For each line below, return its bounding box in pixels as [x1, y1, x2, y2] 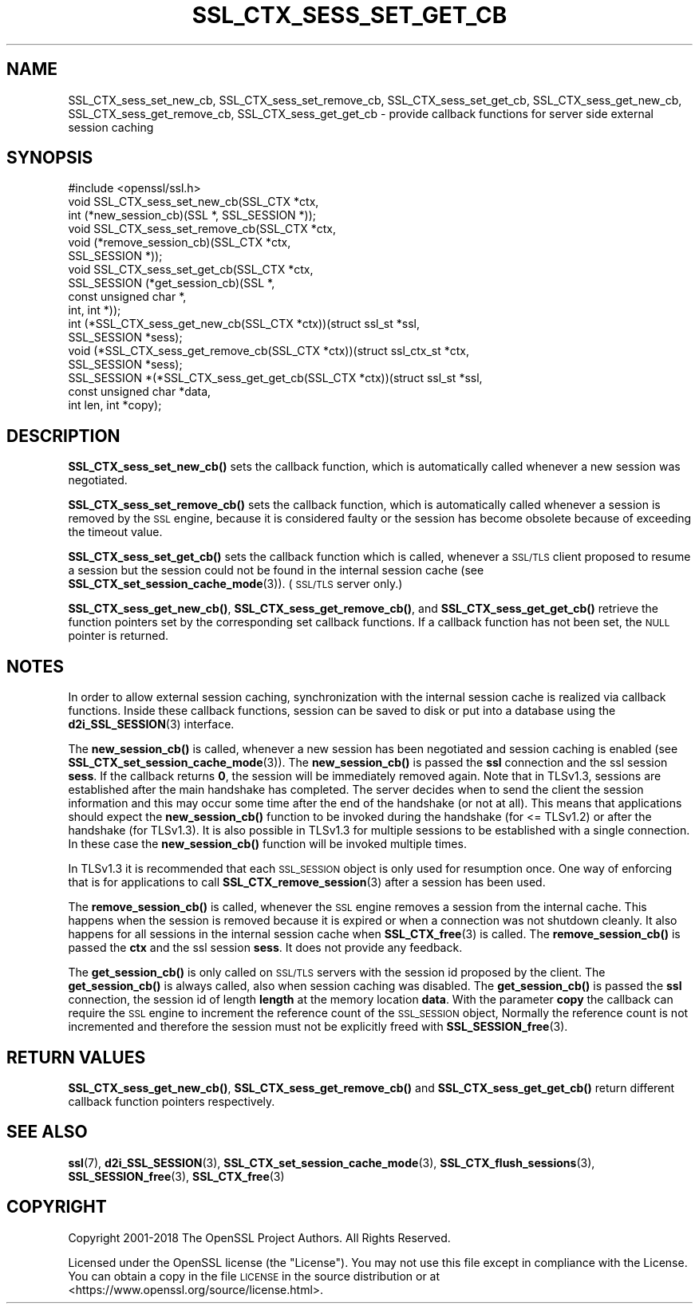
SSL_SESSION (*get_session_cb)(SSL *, [68, 276, 275, 290]
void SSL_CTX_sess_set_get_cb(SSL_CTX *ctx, [68, 262, 314, 277]
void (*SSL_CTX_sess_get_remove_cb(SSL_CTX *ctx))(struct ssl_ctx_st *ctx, [68, 344, 470, 358]
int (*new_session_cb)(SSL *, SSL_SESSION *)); [68, 208, 317, 223]
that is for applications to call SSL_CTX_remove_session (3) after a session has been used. [68, 875, 546, 890]
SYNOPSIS [6, 148, 93, 168]
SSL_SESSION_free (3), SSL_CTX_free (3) [68, 1169, 285, 1183]
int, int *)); [68, 303, 121, 318]
